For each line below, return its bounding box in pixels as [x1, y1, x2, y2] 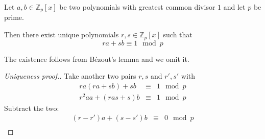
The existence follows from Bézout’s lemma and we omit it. [4, 53, 189, 64]
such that [163, 29, 192, 40]
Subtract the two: [4, 102, 59, 113]
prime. [4, 12, 24, 22]
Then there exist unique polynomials [4, 29, 119, 40]
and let [223, 2, 246, 12]
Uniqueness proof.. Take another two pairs [4, 71, 136, 81]
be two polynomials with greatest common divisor [59, 2, 215, 12]
